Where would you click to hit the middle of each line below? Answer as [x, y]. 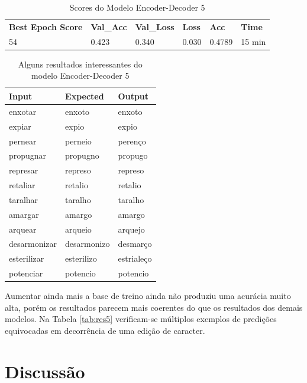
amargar [24, 214]
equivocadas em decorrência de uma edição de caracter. [105, 330]
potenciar [26, 273]
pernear [23, 141]
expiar [20, 126]
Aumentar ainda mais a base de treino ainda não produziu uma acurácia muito [148, 296]
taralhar [24, 199]
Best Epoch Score [46, 26]
